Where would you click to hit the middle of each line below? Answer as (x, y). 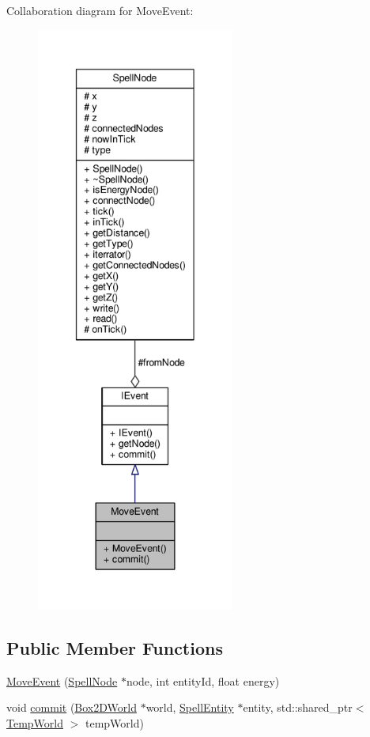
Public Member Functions (115, 647)
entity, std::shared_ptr (298, 707)
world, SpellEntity (190, 707)
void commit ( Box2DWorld (72, 707)
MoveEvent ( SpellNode (62, 680)
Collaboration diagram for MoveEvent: (100, 10)
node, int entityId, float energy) (203, 680)
